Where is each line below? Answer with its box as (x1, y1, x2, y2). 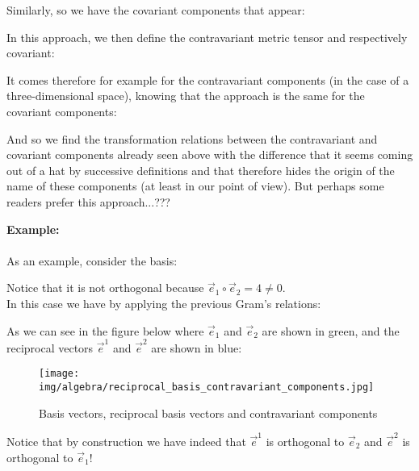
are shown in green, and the (262, 322, 400, 339)
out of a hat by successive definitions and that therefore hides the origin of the (6, 161, 395, 178)
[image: (39, 368, 80, 380)
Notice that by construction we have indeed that (6, 433, 246, 450)
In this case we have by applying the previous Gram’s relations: (6, 294, 321, 311)
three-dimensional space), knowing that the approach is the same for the (6, 87, 365, 104)
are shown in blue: (151, 339, 242, 356)
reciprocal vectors (6, 339, 94, 356)
